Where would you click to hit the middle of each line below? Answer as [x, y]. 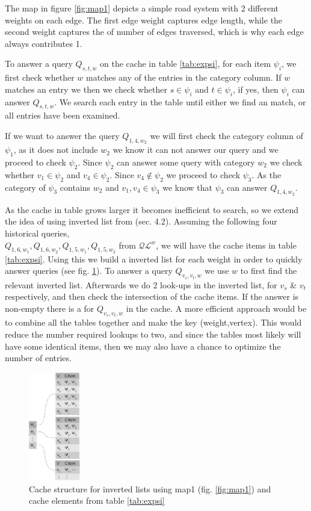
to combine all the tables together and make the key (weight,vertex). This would [153, 322]
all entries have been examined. [63, 115]
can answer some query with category [186, 162]
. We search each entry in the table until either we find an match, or [180, 101]
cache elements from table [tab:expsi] [97, 500]
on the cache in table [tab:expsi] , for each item [186, 63]
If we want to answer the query [62, 135]
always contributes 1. [44, 43]
